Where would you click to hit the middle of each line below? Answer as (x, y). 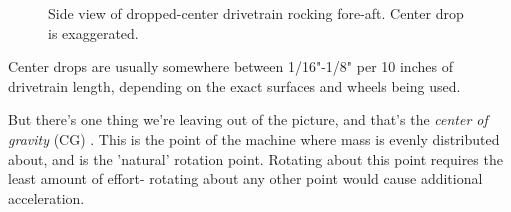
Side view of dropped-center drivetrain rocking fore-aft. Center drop (256, 13)
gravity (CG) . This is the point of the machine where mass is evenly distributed (254, 138)
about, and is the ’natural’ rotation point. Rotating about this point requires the (255, 158)
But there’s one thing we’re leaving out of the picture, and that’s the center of (248, 119)
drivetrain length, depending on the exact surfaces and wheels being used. (234, 85)
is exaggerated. (93, 32)
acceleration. (46, 197)
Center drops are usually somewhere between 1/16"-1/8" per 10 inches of (230, 66)
